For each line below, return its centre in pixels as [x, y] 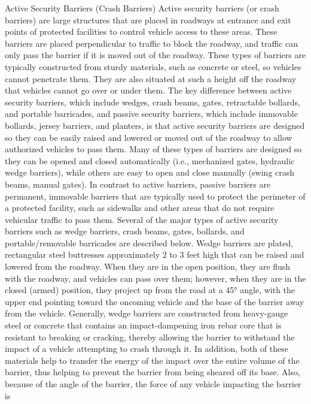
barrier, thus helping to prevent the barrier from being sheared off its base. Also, [153, 372]
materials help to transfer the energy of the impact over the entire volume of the [152, 360]
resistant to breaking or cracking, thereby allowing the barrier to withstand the [150, 337]
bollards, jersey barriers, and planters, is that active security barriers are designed [155, 125]
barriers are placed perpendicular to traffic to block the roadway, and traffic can [152, 43]
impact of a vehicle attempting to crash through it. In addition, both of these [147, 349]
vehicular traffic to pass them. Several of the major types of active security [142, 219]
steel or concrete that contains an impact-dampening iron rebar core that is [143, 325]
